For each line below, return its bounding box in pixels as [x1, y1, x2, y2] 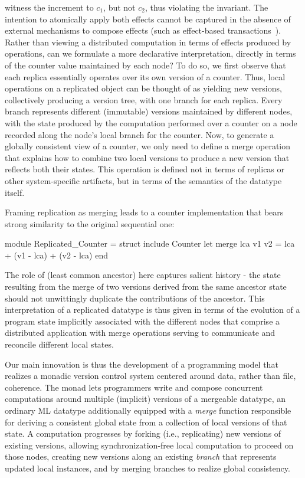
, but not [103, 1, 136, 13]
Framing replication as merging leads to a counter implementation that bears [5, 206, 284, 218]
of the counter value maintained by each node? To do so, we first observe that [5, 58, 286, 71]
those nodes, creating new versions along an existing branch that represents [5, 450, 277, 463]
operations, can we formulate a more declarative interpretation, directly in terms [5, 47, 296, 60]
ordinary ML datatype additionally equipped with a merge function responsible [5, 404, 291, 416]
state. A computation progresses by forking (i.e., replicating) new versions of [5, 427, 281, 440]
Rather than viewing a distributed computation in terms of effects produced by [5, 35, 291, 48]
